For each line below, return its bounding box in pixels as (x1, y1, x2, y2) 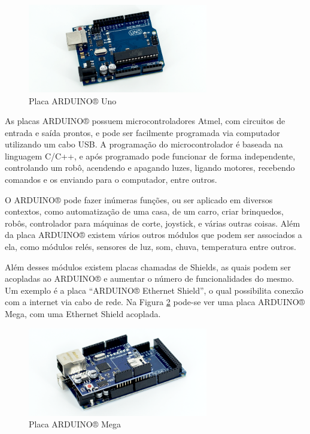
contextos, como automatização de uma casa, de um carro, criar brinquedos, (5, 205, 284, 218)
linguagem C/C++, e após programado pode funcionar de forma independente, (5, 149, 296, 162)
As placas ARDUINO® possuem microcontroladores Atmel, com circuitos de (5, 114, 285, 127)
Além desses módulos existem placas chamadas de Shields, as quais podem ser (5, 260, 291, 273)
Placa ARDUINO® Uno (29, 94, 117, 107)
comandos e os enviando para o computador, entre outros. (5, 173, 217, 186)
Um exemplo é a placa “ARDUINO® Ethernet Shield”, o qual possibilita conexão (5, 284, 303, 296)
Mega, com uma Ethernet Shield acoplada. (5, 308, 161, 320)
